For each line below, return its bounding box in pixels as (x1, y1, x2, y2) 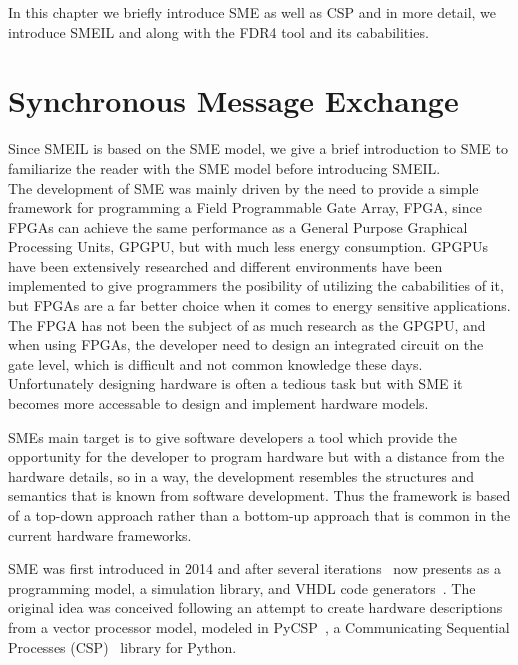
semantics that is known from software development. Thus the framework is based (8, 485, 511, 506)
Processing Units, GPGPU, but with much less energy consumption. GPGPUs (8, 236, 488, 257)
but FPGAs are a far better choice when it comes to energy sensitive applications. (8, 295, 511, 316)
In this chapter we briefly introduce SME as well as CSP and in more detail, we (8, 2, 497, 22)
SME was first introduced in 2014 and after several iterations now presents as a (8, 558, 501, 579)
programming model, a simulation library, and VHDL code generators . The (8, 577, 476, 598)
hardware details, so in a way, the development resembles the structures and (8, 465, 475, 486)
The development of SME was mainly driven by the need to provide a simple (8, 177, 479, 198)
